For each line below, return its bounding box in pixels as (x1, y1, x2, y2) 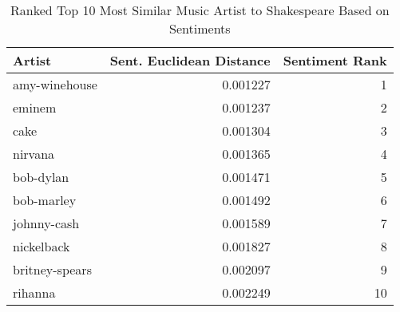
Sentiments (169, 19, 231, 38)
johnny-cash (13, 214, 80, 232)
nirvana (13, 144, 55, 163)
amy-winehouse (13, 75, 97, 93)
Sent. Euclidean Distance (109, 51, 271, 69)
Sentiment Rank (283, 51, 387, 69)
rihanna (13, 283, 56, 302)
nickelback (13, 237, 70, 255)
